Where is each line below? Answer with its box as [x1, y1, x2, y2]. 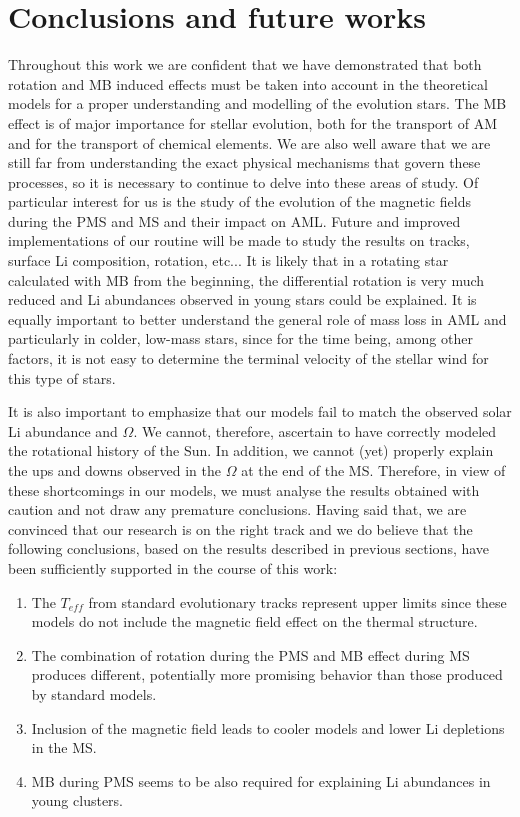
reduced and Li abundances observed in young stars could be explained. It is [8, 289, 477, 310]
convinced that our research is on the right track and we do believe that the [8, 518, 473, 539]
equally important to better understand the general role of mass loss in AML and [8, 308, 507, 329]
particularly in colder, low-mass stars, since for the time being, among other [8, 328, 473, 349]
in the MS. [31, 737, 97, 758]
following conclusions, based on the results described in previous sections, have [8, 538, 490, 559]
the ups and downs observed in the [8, 460, 221, 480]
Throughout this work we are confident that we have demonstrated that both [8, 54, 482, 75]
